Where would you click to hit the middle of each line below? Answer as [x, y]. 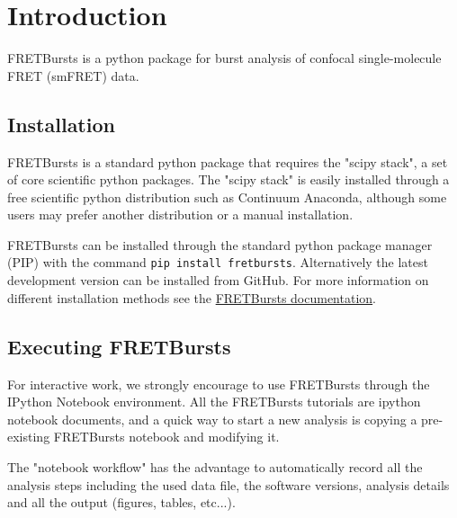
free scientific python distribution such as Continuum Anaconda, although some [227, 196]
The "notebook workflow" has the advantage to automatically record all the [215, 466]
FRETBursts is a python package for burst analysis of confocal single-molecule [224, 58]
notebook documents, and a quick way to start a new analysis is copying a [212, 419]
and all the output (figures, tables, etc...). [121, 502]
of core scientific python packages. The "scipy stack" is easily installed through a [228, 179]
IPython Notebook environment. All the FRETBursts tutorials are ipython [214, 402]
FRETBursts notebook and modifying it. [166, 437]
